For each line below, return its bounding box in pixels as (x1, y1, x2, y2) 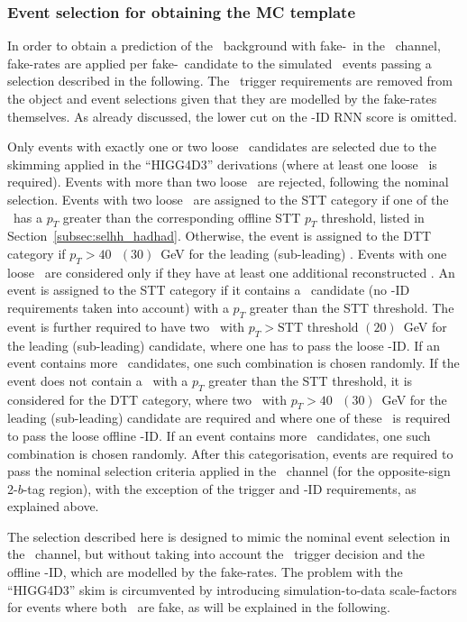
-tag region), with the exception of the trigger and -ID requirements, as (23, 479, 417, 498)
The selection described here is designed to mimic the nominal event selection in (7, 526, 451, 545)
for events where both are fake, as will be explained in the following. (7, 598, 390, 617)
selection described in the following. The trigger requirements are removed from (7, 71, 453, 90)
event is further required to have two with (7, 316, 245, 335)
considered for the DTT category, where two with (7, 389, 287, 408)
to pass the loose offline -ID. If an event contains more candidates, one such (7, 425, 431, 444)
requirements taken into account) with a (7, 297, 229, 316)
